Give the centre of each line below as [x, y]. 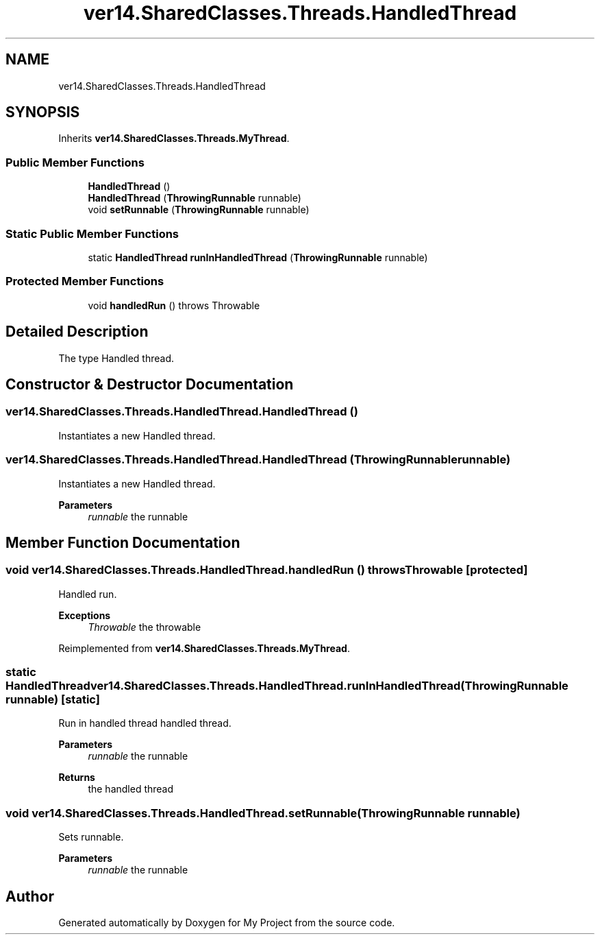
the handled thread [131, 789]
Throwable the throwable [145, 627]
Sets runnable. [91, 837]
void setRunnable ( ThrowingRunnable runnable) [199, 210]
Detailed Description [77, 332]
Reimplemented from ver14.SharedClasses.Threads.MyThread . [204, 648]
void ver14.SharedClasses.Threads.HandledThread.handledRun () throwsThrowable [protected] [267, 570]
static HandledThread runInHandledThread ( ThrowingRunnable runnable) [258, 257]
